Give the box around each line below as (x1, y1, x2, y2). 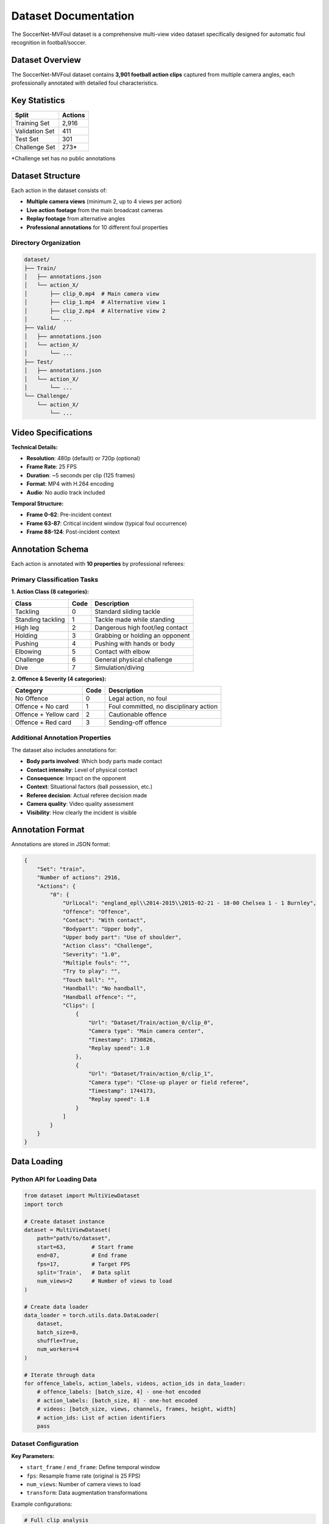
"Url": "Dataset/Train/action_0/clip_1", (88, 1070, 214, 1077)
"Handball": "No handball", (62, 985, 146, 992)
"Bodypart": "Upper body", (62, 925, 143, 932)
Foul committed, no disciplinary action (108, 702, 218, 711)
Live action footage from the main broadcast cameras (26, 206, 163, 213)
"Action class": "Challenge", (62, 942, 153, 949)
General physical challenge (94, 655, 173, 664)
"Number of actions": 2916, (37, 874, 121, 881)
